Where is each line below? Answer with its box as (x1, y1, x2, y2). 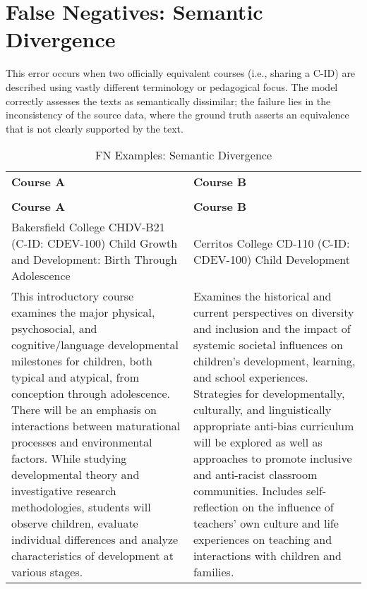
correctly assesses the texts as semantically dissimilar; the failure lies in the (6, 93, 331, 108)
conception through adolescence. (11, 385, 171, 402)
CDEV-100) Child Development (193, 251, 350, 268)
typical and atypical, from (11, 369, 139, 386)
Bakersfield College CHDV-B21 (11, 219, 165, 236)
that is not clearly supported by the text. (6, 121, 183, 135)
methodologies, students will (11, 499, 151, 516)
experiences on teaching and (193, 531, 332, 548)
